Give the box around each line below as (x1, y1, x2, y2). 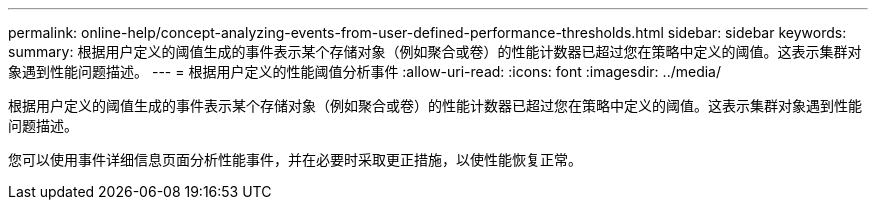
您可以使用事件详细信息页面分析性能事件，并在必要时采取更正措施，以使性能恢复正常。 (8, 151, 582, 168)
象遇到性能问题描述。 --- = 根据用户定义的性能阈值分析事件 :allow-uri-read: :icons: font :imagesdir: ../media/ (8, 63, 722, 80)
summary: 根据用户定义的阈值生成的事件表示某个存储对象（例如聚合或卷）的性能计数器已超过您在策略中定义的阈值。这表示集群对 (8, 43, 862, 60)
